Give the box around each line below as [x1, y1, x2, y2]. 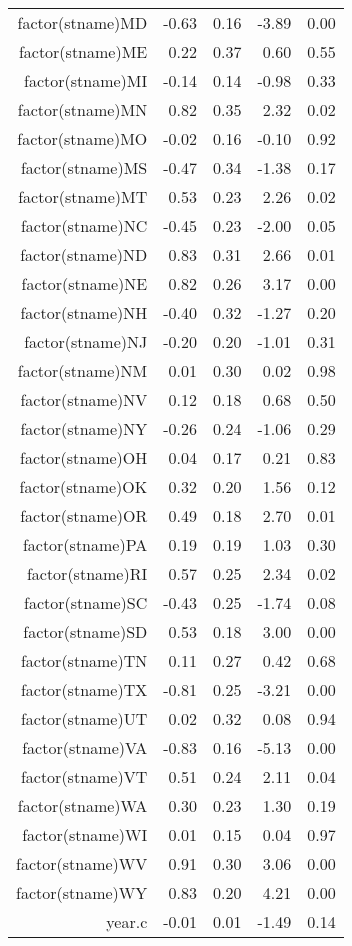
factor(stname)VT [20, 765, 148, 788]
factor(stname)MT [18, 185, 148, 208]
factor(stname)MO [17, 127, 148, 150]
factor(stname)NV [20, 388, 148, 411]
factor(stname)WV [16, 852, 148, 875]
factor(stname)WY [16, 881, 148, 904]
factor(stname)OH [20, 446, 148, 469]
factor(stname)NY [20, 417, 148, 440]
